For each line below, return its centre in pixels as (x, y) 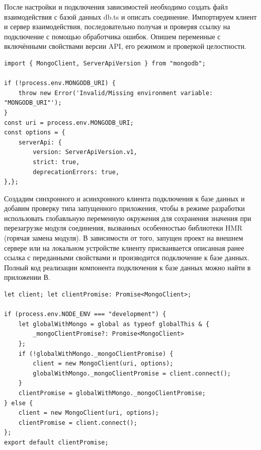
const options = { (35, 133)
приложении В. (27, 277)
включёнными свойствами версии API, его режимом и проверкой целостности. (125, 46)
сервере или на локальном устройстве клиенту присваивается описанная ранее (124, 247)
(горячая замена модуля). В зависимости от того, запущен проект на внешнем (124, 238)
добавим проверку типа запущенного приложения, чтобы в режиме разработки (124, 208)
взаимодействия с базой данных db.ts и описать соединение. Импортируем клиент (130, 16)
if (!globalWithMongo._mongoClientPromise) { (96, 354)
